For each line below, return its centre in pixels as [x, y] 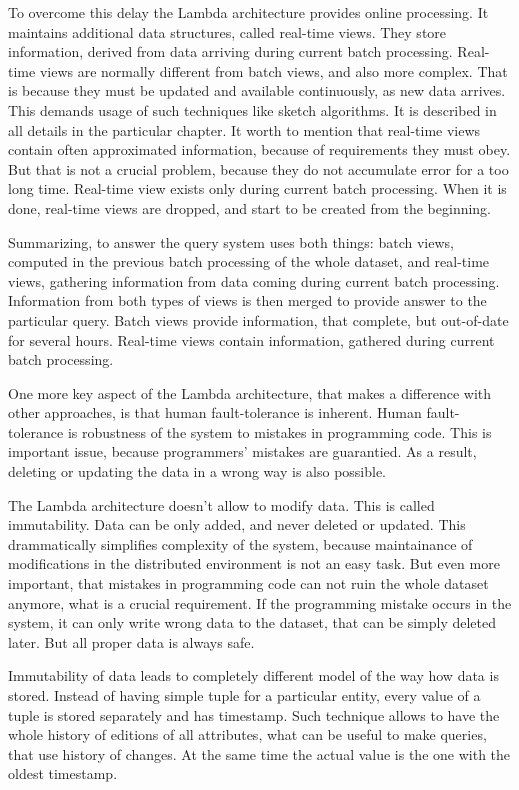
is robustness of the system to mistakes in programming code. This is [279, 431]
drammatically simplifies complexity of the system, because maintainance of [240, 543]
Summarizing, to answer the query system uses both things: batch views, [231, 241]
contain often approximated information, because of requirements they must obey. [259, 149]
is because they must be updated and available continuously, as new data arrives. [257, 90]
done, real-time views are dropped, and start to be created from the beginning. [250, 207]
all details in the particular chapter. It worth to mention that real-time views [244, 129]
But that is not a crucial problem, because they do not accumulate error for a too [258, 168]
